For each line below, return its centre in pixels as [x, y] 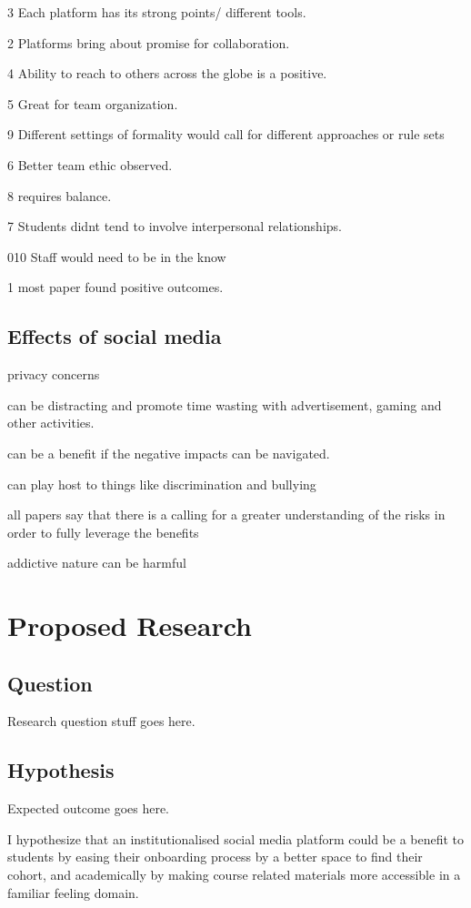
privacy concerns [54, 374]
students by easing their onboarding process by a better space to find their [215, 857]
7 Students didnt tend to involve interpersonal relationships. [175, 226]
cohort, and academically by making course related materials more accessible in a [234, 875]
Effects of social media [115, 336]
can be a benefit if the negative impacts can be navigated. [169, 453]
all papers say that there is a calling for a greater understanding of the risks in [226, 515]
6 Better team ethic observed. [90, 164]
